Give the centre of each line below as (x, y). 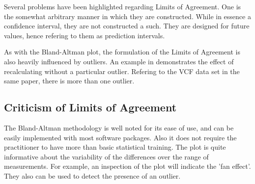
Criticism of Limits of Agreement (90, 107)
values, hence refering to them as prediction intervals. (85, 35)
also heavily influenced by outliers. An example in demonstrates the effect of (119, 61)
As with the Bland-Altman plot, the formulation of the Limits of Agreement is (122, 52)
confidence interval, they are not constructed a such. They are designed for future (127, 26)
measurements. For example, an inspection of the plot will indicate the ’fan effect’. (127, 166)
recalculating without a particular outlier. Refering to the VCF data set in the (122, 71)
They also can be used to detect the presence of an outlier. (92, 175)
